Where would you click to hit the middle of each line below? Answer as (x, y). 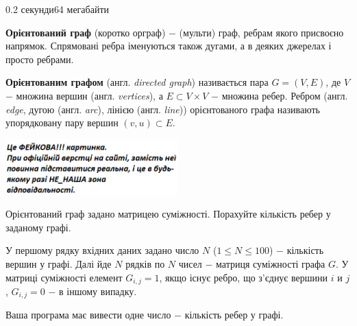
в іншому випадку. (98, 291)
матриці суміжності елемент (64, 277)
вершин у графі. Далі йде (59, 263)
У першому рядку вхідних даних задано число (102, 250)
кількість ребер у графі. (234, 315)
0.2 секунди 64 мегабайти (58, 9)
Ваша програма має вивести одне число (88, 315)
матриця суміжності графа (271, 263)
